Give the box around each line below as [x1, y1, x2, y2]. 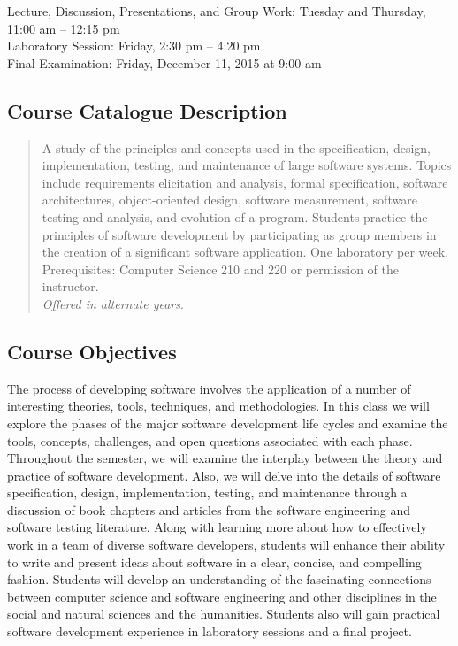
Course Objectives [7, 337, 177, 365]
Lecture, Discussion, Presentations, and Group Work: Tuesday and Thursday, [7, 2, 426, 19]
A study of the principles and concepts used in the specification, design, [42, 138, 431, 157]
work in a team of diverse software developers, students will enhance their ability [7, 535, 446, 554]
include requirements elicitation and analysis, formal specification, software [42, 173, 448, 191]
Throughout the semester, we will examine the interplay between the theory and [7, 449, 443, 467]
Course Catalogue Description [7, 96, 287, 124]
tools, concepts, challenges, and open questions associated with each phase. [7, 431, 413, 450]
